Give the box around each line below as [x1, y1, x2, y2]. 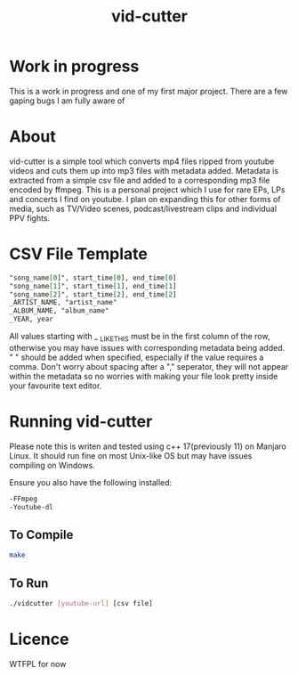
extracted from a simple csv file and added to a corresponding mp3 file [9, 175, 270, 185]
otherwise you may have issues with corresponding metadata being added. [9, 342, 286, 353]
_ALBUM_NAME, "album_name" [9, 306, 109, 315]
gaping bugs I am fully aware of [9, 95, 125, 106]
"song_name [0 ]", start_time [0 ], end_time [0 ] [9, 273, 177, 282]
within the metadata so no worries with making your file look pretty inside [9, 371, 278, 381]
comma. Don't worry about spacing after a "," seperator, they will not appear [9, 361, 289, 371]
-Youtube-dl [9, 502, 53, 511]
